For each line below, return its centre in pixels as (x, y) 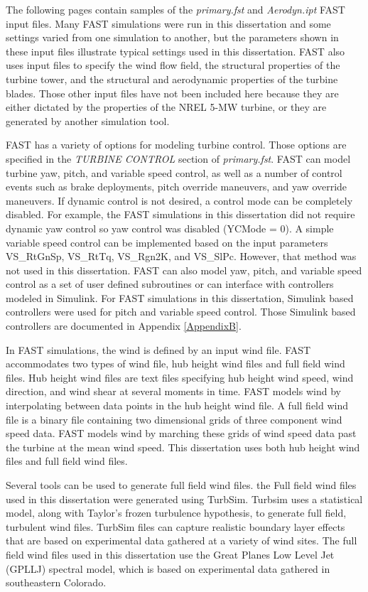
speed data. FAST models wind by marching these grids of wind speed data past (181, 433)
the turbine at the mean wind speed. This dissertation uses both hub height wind (183, 447)
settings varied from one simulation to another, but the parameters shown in (172, 37)
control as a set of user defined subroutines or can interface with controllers (170, 284)
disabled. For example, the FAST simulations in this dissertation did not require (180, 214)
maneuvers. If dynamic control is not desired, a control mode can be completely (179, 200)
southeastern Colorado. (56, 582)
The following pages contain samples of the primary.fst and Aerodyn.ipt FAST (175, 9)
